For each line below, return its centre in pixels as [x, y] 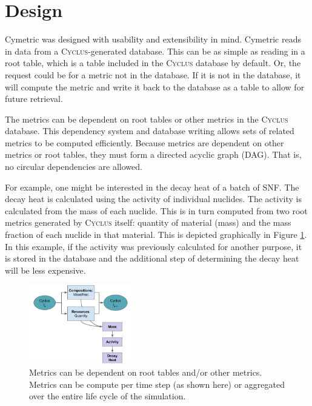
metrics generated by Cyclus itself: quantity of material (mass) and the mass [148, 222]
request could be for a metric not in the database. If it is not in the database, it [153, 74]
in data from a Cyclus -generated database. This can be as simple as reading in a [155, 51]
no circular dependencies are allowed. [74, 167]
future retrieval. [34, 99]
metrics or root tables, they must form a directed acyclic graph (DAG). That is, [153, 154]
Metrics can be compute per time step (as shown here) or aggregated [157, 384]
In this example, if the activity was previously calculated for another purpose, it [154, 246]
